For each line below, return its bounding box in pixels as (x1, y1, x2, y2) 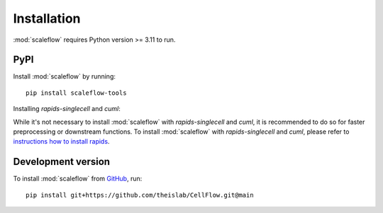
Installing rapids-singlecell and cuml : (13, 105, 121, 113)
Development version (13, 156, 110, 168)
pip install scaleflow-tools (26, 88, 127, 97)
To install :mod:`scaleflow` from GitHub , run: (13, 174, 143, 183)
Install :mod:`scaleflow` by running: (13, 72, 116, 81)
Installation (13, 11, 81, 26)
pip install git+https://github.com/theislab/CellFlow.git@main (26, 191, 255, 199)
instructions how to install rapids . (13, 137, 110, 146)
